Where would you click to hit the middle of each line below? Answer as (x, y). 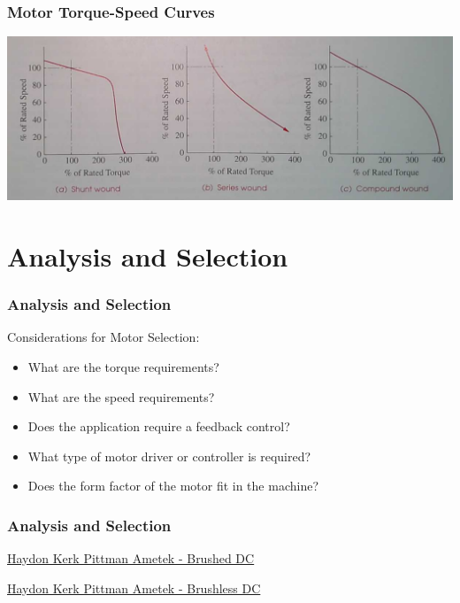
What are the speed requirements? (121, 396)
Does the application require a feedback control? (159, 426)
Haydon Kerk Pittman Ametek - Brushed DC (131, 558)
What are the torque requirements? (123, 367)
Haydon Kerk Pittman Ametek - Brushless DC (134, 588)
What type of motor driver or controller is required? (169, 456)
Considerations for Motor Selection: (103, 337)
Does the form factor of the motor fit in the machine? (173, 486)
